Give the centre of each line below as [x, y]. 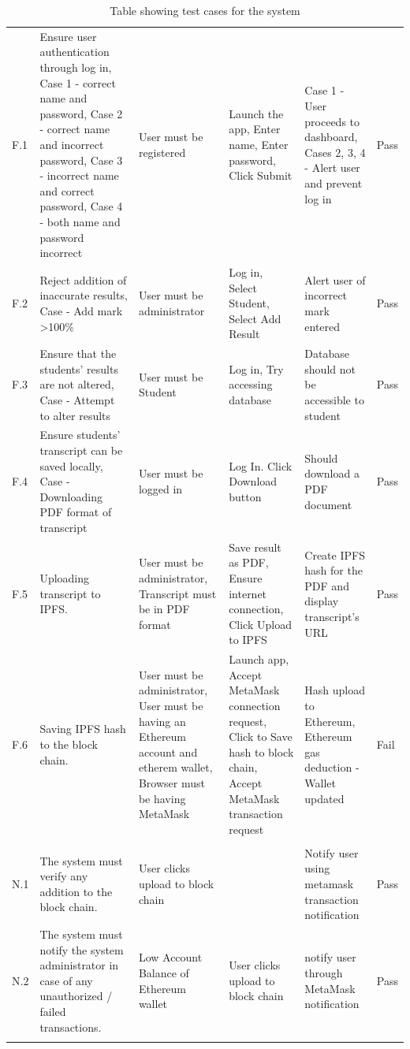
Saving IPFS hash [83, 729]
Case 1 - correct [78, 82]
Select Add [255, 318]
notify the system [82, 949]
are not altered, [77, 384]
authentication [75, 52]
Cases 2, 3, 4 [335, 152]
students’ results [79, 368]
